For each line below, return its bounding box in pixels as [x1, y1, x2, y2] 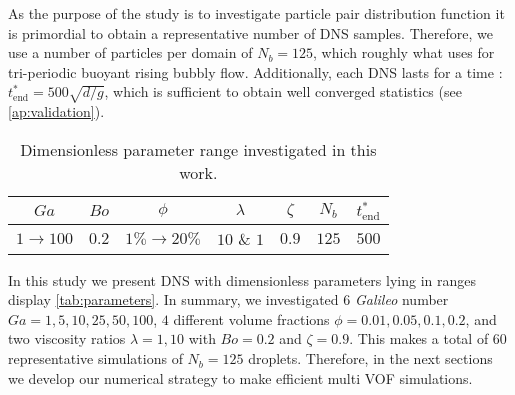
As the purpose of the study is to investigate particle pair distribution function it [8, 3, 505, 23]
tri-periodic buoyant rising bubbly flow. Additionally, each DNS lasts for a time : [8, 61, 503, 82]
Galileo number [354, 289, 449, 310]
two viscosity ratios [8, 328, 126, 349]
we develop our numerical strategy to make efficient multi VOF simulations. [8, 367, 473, 388]
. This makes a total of [349, 328, 489, 349]
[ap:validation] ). [8, 101, 105, 122]
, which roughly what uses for [313, 42, 495, 63]
